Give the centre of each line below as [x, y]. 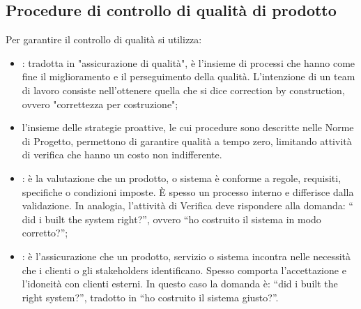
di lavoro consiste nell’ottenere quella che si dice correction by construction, [183, 90]
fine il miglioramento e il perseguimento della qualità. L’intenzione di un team [189, 76]
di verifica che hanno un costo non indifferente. [122, 154]
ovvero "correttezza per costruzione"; [100, 104]
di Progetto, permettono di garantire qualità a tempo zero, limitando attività [187, 141]
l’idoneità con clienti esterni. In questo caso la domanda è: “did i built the [180, 284]
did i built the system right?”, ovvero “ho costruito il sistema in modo [171, 219]
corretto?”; [45, 233]
